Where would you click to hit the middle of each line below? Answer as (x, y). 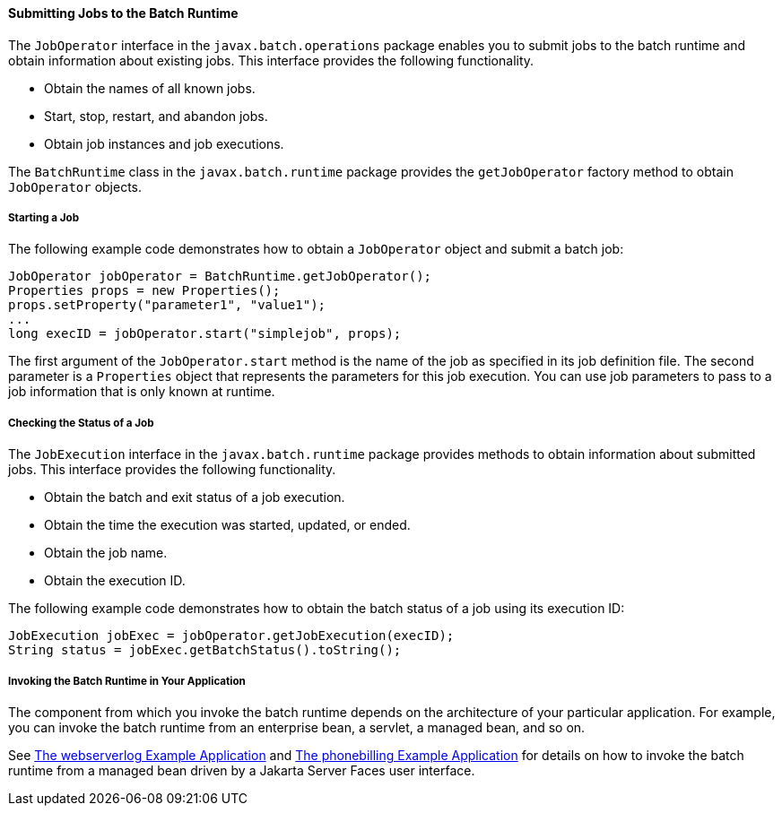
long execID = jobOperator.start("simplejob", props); (205, 334)
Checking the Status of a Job (81, 423)
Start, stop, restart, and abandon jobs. (156, 116)
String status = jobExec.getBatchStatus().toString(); (205, 650)
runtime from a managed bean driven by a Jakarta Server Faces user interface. (242, 770)
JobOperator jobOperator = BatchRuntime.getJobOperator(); (220, 277)
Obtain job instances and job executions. (164, 143)
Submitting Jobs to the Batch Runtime (123, 13)
